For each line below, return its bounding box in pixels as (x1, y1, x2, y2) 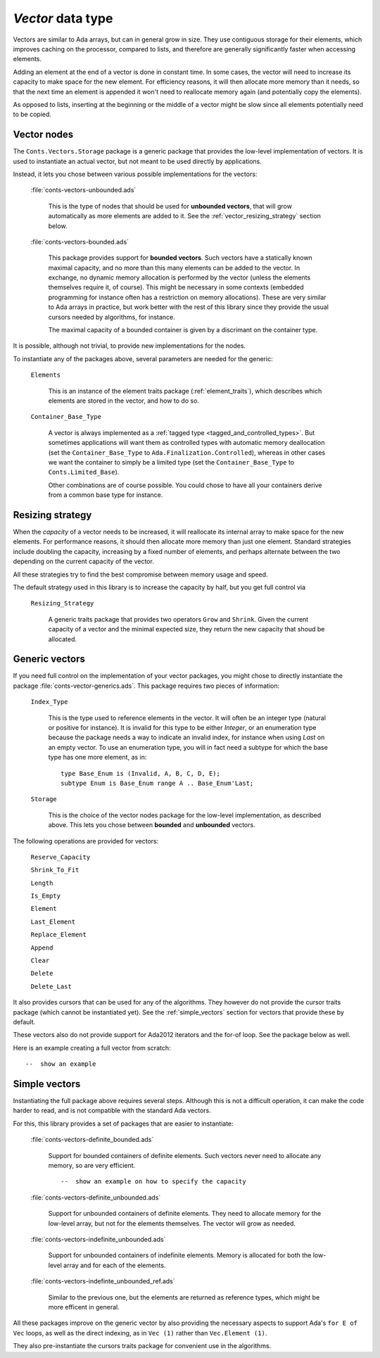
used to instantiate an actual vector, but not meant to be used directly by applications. (13, 157, 262, 165)
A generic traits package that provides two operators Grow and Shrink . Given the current (48, 615, 309, 623)
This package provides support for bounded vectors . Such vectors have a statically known (48, 253, 312, 262)
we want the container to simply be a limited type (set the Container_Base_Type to (48, 458, 295, 466)
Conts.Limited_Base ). (48, 468, 120, 477)
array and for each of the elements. (63, 1261, 166, 1269)
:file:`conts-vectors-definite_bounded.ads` (30, 1136, 154, 1144)
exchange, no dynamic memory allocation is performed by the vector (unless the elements (48, 273, 311, 282)
